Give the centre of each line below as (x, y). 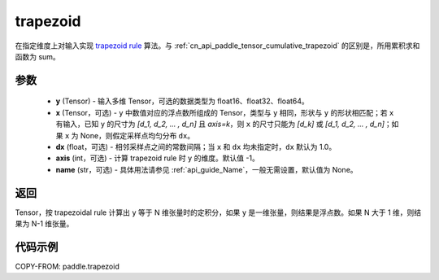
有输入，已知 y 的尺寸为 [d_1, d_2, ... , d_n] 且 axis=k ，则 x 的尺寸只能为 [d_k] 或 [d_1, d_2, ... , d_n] (220, 124)
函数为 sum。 (37, 56)
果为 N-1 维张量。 (44, 223)
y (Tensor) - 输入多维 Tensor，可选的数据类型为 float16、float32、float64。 (182, 101)
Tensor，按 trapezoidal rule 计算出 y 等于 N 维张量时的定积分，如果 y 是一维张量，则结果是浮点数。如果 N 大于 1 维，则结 (218, 212)
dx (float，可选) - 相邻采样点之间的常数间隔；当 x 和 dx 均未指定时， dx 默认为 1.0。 (196, 147)
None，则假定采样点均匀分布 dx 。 (137, 135)
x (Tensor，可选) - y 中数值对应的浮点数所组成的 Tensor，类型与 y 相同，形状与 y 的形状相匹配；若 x (225, 112)
